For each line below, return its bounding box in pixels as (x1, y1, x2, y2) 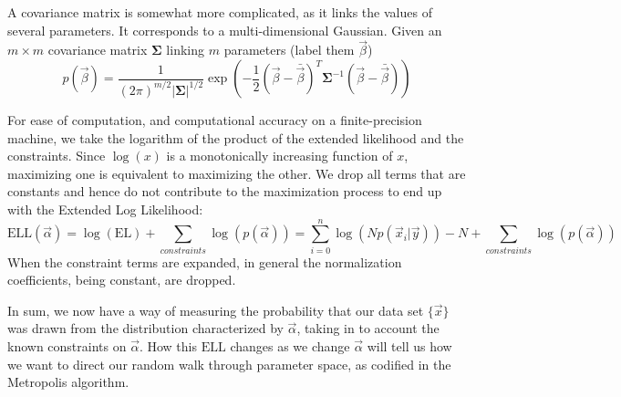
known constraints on (7, 337, 127, 356)
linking (166, 40, 205, 59)
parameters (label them (223, 40, 355, 59)
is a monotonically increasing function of (166, 146, 393, 165)
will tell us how (367, 337, 452, 356)
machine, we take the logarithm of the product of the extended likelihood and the (7, 128, 464, 147)
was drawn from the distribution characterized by (7, 319, 284, 338)
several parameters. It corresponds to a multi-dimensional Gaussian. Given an (7, 20, 442, 39)
